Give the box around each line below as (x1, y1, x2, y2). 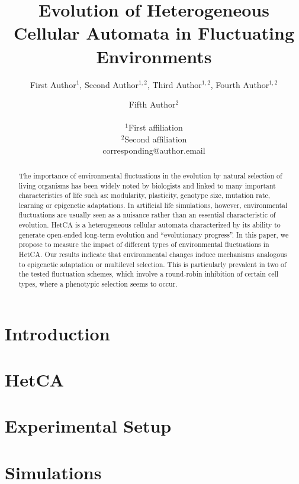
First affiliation (128, 121, 183, 134)
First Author (30, 78, 76, 90)
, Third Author (147, 78, 202, 90)
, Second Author (79, 78, 139, 90)
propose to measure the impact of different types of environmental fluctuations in (18, 239, 269, 249)
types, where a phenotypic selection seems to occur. (18, 279, 178, 289)
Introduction (5, 321, 110, 345)
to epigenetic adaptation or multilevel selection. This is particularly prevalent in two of (18, 259, 287, 269)
